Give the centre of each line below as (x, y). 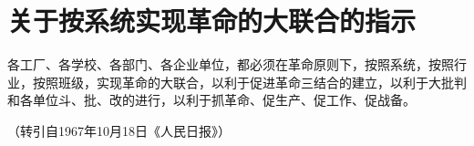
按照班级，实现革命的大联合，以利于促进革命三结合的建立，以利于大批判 (249, 82)
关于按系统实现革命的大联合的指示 (212, 21)
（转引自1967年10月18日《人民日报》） (119, 130)
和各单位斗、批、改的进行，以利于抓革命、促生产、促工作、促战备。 (211, 100)
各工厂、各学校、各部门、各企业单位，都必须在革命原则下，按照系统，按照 (231, 64)
